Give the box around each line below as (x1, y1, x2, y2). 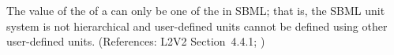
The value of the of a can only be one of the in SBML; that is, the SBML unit (6, 2, 385, 18)
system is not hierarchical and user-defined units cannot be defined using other (6, 17, 388, 34)
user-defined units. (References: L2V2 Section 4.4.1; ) (6, 33, 265, 49)
